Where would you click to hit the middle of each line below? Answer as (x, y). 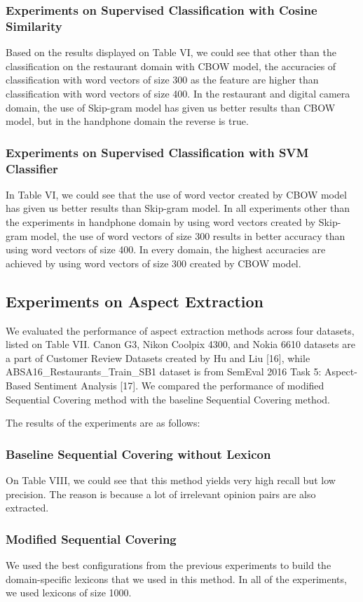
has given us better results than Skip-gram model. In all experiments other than (178, 208)
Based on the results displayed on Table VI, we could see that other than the (171, 52)
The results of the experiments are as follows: (103, 423)
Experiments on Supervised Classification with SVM (157, 152)
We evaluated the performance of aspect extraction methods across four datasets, (180, 330)
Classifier (32, 168)
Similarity (34, 26)
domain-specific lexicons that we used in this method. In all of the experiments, (176, 578)
